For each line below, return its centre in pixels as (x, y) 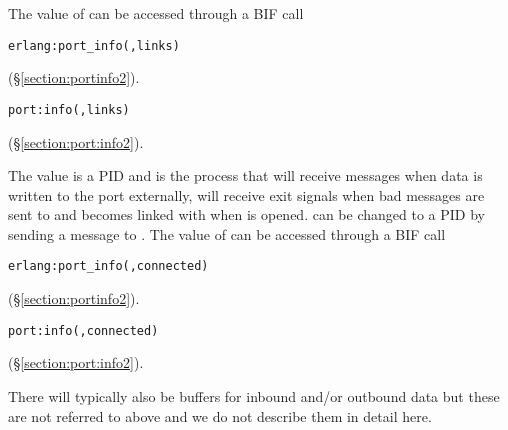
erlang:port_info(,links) (94, 45)
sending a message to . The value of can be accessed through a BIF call (227, 233)
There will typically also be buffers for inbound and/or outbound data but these (254, 395)
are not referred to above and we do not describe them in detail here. (220, 415)
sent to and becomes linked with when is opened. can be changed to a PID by (246, 214)
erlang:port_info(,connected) (108, 266)
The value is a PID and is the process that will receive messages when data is (245, 175)
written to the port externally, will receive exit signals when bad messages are (246, 194)
